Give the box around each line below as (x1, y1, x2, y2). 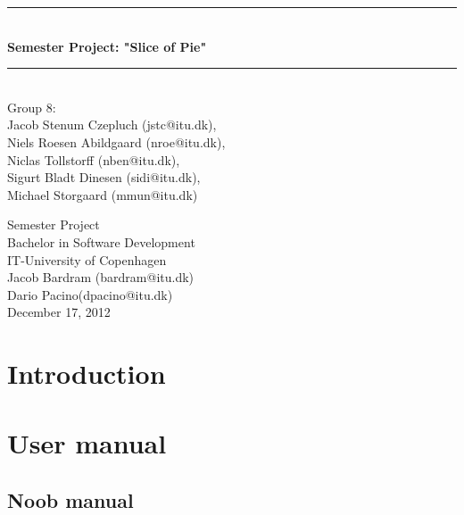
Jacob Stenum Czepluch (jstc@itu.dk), (7, 115, 217, 134)
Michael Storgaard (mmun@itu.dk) (7, 185, 198, 204)
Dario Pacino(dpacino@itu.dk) (7, 285, 173, 303)
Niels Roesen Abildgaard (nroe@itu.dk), (7, 132, 226, 151)
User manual (7, 425, 167, 461)
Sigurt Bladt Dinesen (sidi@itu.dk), (7, 168, 201, 187)
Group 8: (7, 97, 56, 116)
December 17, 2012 (7, 303, 111, 321)
